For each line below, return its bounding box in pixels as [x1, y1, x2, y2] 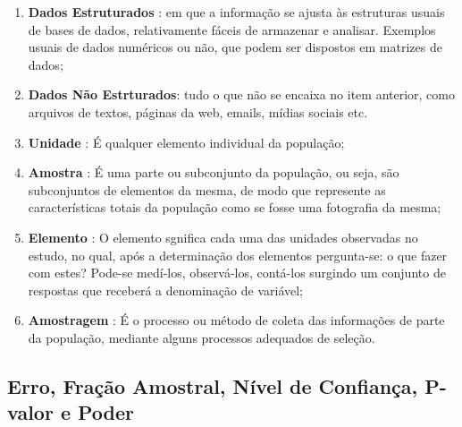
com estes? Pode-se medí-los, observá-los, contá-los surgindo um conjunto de [28, 263, 446, 282]
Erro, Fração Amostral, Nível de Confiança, [7, 371, 418, 399]
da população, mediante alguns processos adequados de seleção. [28, 328, 375, 346]
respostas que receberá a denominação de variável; [28, 280, 303, 299]
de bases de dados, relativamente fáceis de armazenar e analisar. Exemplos [28, 20, 436, 38]
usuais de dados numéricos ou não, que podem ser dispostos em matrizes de [28, 38, 442, 56]
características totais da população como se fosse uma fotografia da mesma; [28, 198, 441, 217]
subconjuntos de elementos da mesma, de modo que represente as [28, 180, 386, 199]
